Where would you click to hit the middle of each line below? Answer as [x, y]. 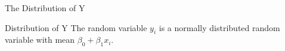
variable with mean [40, 40]
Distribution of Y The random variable [76, 27]
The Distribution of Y [45, 8]
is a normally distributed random [219, 27]
